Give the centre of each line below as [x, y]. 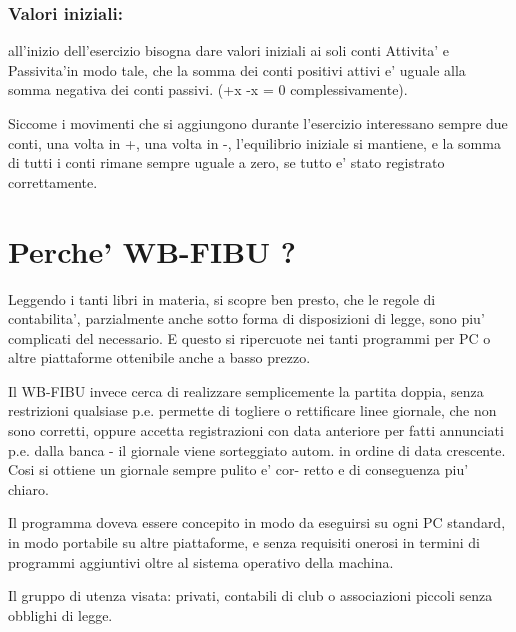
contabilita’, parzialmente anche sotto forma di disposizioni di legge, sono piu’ [246, 318]
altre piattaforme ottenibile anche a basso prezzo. [159, 357]
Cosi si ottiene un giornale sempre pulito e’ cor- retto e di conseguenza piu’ [238, 469]
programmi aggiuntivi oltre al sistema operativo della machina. [201, 561]
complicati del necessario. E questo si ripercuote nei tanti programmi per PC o [249, 337]
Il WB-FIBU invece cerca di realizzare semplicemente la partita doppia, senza [246, 390]
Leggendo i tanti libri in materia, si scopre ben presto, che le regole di [222, 298]
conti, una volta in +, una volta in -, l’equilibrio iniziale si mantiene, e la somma [254, 142]
